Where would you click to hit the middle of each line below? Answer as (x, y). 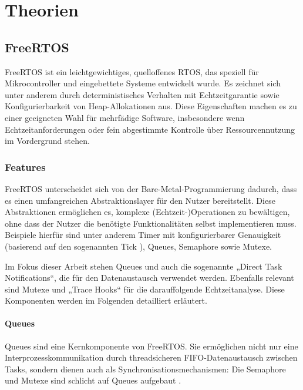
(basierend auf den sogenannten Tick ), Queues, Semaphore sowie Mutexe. (138, 246)
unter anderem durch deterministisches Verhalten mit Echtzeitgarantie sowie (142, 94)
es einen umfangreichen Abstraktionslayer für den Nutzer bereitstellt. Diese (140, 200)
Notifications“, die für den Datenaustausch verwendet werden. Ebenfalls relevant (149, 278)
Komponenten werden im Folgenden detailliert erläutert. (106, 300)
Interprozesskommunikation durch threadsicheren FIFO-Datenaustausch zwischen (151, 357)
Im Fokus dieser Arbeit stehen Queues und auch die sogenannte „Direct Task (144, 266)
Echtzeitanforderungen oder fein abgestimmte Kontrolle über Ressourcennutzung (150, 129)
